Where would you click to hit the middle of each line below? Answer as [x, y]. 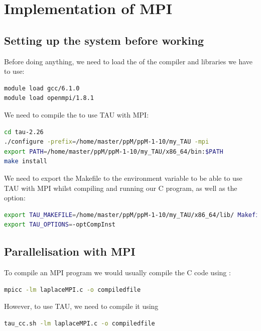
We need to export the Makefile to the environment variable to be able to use [123, 178]
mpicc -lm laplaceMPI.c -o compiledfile [73, 290]
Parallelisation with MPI [70, 251]
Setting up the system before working [104, 40]
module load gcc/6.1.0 [42, 88]
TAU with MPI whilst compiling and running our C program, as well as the [121, 188]
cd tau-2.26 [24, 132]
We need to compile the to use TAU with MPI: [77, 114]
